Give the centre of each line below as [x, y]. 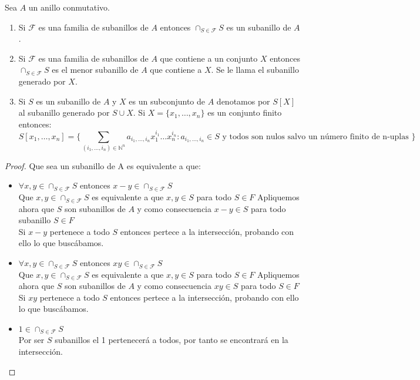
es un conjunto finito [245, 112]
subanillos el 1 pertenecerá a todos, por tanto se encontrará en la [172, 340]
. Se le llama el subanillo [255, 70]
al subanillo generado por [64, 112]
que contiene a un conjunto [209, 58]
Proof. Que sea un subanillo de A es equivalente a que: [103, 165]
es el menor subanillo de [95, 70]
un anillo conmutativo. [69, 7]
